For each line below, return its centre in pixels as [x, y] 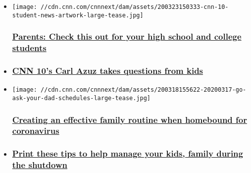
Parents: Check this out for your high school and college [127, 36]
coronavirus [36, 131]
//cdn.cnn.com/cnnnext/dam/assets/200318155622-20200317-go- [144, 90]
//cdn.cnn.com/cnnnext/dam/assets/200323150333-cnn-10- [135, 7]
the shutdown [40, 165]
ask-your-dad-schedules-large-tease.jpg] [81, 98]
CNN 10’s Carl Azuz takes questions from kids [108, 70]
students [29, 48]
